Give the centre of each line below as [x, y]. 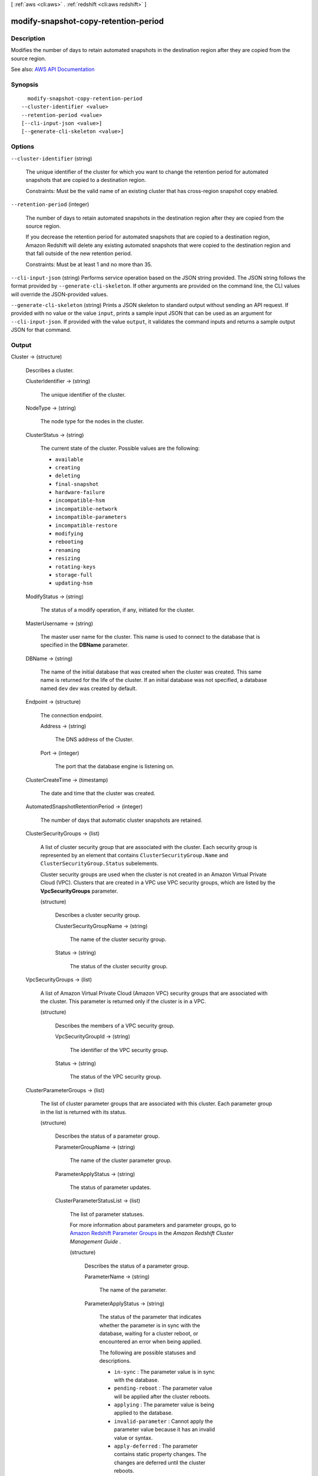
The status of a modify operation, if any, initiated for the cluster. [117, 610]
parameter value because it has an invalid [164, 1429]
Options [23, 146]
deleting [68, 476]
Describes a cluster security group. [98, 915]
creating [68, 467]
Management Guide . [95, 1241]
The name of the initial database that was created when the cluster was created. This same [151, 672]
